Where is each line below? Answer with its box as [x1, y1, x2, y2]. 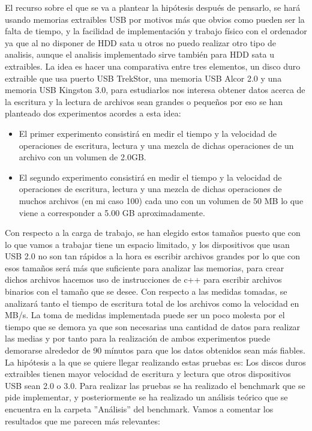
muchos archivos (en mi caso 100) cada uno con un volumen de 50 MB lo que [19, 194, 304, 206]
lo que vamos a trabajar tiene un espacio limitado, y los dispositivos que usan [5, 238, 290, 250]
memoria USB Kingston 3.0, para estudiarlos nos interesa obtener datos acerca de [5, 83, 305, 96]
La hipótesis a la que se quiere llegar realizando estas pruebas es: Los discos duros [5, 355, 306, 368]
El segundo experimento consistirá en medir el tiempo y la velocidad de [19, 170, 282, 183]
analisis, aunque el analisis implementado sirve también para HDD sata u [5, 48, 274, 61]
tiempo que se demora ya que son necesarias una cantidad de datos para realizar [5, 320, 301, 333]
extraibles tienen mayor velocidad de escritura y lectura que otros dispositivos [5, 367, 291, 380]
